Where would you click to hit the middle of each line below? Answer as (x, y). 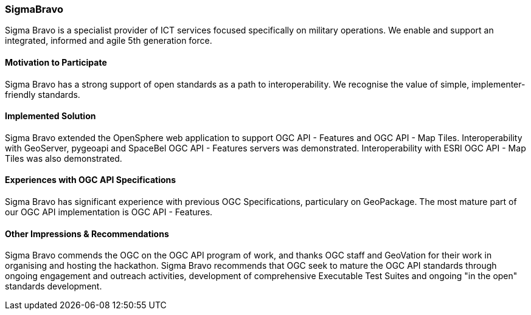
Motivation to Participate (56, 62)
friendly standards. (43, 94)
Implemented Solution (50, 116)
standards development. (54, 286)
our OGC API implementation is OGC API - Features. (109, 212)
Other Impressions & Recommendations (87, 234)
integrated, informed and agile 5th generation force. (109, 41)
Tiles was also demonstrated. (64, 158)
